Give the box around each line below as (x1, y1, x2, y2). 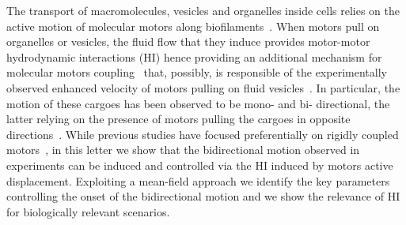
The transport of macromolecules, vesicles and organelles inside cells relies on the (6, 2, 400, 18)
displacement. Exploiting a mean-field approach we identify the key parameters (6, 172, 390, 189)
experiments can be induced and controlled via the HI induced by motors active (6, 156, 393, 173)
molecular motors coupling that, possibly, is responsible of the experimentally (6, 64, 387, 81)
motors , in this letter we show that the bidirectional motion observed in (6, 141, 360, 158)
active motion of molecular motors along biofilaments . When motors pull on (6, 17, 380, 34)
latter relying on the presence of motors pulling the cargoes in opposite (6, 111, 351, 127)
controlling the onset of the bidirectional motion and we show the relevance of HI (6, 188, 400, 204)
